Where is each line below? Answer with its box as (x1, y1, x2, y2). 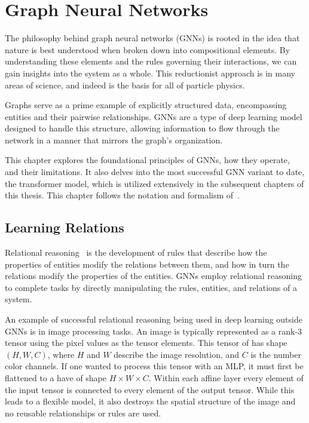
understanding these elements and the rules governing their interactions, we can (5, 55, 297, 68)
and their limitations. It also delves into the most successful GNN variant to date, (5, 165, 305, 178)
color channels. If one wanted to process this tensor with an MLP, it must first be (5, 360, 304, 372)
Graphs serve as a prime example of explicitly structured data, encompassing (5, 99, 287, 111)
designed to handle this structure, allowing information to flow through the (5, 122, 280, 134)
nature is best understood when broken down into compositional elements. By (5, 43, 290, 56)
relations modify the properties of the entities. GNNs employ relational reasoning (5, 269, 302, 282)
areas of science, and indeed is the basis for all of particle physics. (5, 78, 245, 91)
